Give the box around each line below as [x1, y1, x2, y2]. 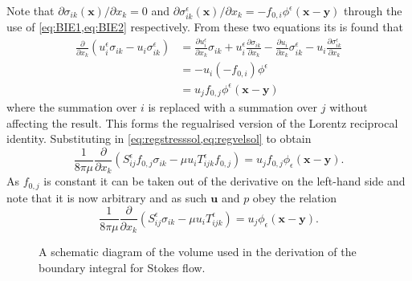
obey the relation [252, 189, 337, 206]
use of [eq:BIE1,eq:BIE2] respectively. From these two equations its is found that [6, 18, 403, 35]
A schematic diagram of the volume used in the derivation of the [39, 243, 357, 259]
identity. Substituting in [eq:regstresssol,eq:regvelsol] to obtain [6, 130, 312, 147]
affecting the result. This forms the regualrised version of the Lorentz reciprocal [6, 114, 398, 131]
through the [344, 2, 402, 18]
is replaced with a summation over [148, 99, 318, 116]
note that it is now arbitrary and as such [6, 189, 207, 206]
